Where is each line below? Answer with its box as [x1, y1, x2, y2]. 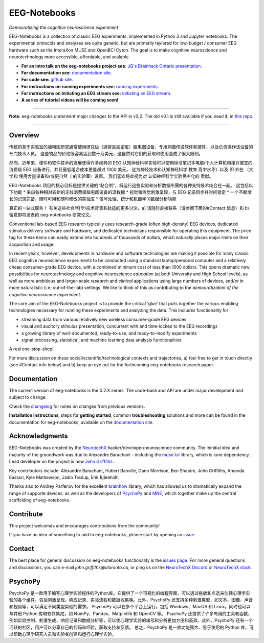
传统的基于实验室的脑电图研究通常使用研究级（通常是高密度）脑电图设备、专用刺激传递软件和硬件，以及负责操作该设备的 [9, 143, 253, 149]
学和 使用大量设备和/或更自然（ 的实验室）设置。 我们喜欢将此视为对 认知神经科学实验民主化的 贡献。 [9, 173, 214, 179]
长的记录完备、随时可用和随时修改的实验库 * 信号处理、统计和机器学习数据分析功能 [9, 196, 176, 202]
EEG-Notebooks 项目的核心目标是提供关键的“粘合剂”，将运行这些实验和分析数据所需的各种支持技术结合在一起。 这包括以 [9, 182, 253, 188]
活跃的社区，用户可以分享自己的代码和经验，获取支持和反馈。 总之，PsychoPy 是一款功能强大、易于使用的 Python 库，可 [9, 624, 254, 630]
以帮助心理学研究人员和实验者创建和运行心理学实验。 [9, 631, 116, 637]
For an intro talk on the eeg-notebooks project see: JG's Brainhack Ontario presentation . [21, 63, 202, 69]
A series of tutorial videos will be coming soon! [21, 97, 119, 103]
